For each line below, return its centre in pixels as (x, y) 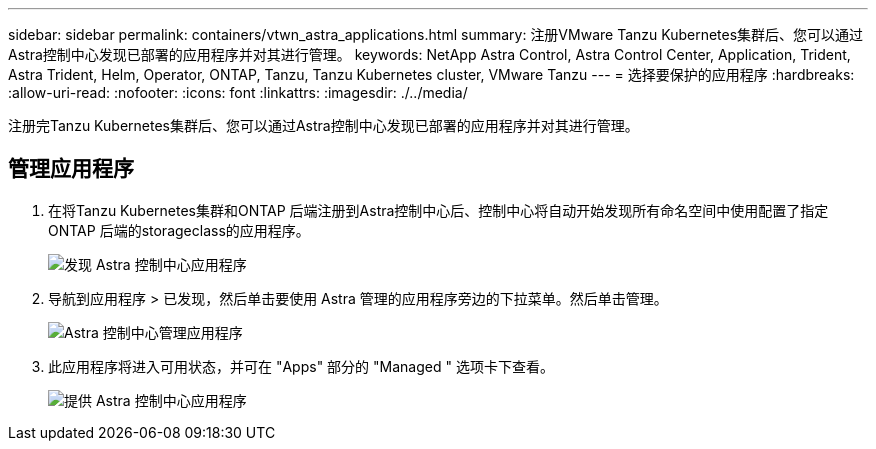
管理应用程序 (71, 169)
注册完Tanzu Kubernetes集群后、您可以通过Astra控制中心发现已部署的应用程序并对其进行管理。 (323, 125)
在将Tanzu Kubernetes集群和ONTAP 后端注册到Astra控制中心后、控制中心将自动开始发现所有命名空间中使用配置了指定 (438, 210)
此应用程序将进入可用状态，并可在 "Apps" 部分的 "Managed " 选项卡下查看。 (301, 366)
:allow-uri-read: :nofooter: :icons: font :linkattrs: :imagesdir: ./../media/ (238, 92)
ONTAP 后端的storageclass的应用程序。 (179, 230)
